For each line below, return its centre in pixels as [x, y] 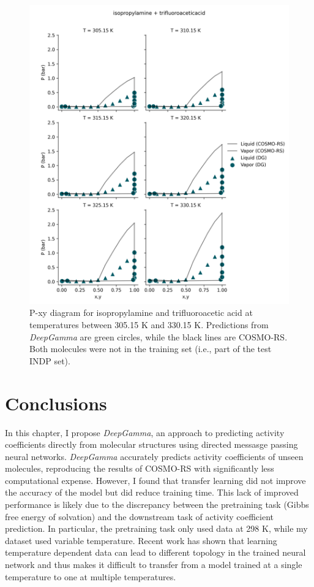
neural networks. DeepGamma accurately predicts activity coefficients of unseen [154, 456]
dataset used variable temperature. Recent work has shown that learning [141, 540]
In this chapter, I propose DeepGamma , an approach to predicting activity [145, 432]
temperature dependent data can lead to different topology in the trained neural [155, 552]
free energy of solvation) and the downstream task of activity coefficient [139, 516]
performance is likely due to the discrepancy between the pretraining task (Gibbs [157, 505]
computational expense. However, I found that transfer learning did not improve [155, 480]
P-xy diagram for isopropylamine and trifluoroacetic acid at [141, 313]
